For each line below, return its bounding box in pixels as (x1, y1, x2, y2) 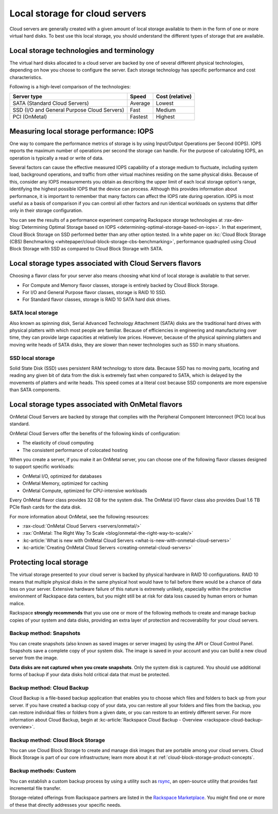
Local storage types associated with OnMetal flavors (9, 400, 183, 409)
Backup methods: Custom (9, 767, 76, 774)
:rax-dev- (223, 216, 244, 223)
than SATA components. (9, 387, 61, 393)
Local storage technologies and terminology (9, 46, 154, 55)
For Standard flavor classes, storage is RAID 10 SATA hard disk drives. (22, 296, 171, 303)
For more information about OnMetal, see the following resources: (9, 513, 149, 519)
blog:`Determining (9, 224, 48, 230)
